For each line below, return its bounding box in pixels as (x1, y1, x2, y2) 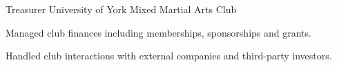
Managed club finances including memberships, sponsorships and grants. (6, 25, 311, 39)
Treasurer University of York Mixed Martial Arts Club (6, 2, 237, 16)
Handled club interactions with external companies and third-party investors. (6, 48, 332, 63)
